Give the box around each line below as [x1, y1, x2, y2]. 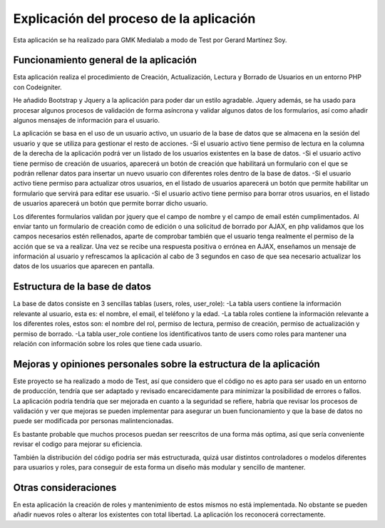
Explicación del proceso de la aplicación [13, 11, 256, 26]
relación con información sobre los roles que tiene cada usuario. [13, 339, 202, 347]
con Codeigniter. [13, 83, 62, 91]
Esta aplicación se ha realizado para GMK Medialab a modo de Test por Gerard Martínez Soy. [13, 36, 287, 44]
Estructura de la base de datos [13, 280, 152, 293]
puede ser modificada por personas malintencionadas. [13, 417, 174, 425]
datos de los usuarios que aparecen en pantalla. [13, 262, 155, 270]
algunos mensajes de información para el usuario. [13, 116, 160, 125]
